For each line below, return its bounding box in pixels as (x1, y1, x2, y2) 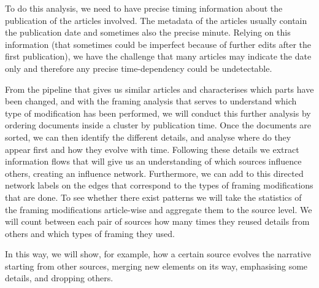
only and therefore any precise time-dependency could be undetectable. (5, 61, 272, 74)
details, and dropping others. (5, 271, 113, 284)
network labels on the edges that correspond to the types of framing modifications (5, 179, 313, 192)
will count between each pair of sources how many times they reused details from (5, 215, 310, 228)
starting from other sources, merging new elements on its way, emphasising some (5, 259, 308, 272)
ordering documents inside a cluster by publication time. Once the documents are (5, 119, 312, 131)
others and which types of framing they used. (5, 227, 175, 239)
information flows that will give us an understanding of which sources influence (5, 155, 302, 168)
